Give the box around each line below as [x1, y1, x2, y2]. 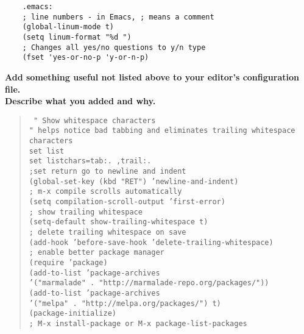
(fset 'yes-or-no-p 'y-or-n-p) [22, 53, 149, 62]
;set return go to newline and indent [29, 167, 186, 176]
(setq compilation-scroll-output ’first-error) [29, 197, 225, 206]
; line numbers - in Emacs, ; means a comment [22, 12, 214, 21]
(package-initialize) [29, 309, 116, 318]
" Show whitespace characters [33, 116, 156, 125]
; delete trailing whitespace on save [29, 227, 186, 236]
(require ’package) [29, 258, 108, 267]
